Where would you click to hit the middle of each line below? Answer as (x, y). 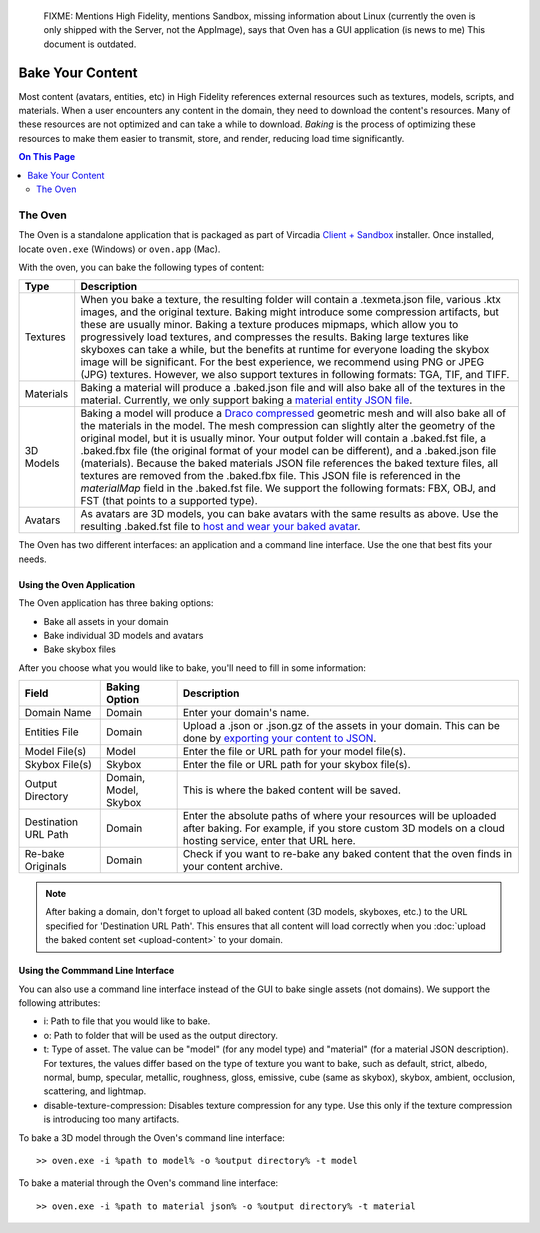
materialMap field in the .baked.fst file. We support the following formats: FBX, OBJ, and (288, 488)
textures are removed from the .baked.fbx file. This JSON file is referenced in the (270, 476)
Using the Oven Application (77, 584)
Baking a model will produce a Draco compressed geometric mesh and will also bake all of (293, 413)
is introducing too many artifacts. (111, 1119)
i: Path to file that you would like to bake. (127, 1021)
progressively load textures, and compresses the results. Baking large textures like (274, 337)
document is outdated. (90, 44)
